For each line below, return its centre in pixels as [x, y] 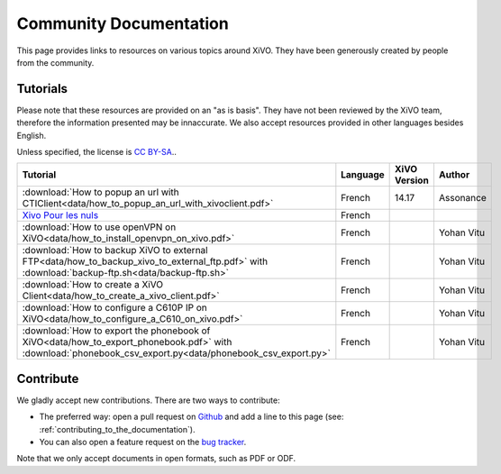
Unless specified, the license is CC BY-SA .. [97, 152]
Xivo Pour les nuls [60, 215]
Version [412, 180]
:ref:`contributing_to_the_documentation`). [117, 429]
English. [32, 135]
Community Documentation [123, 23]
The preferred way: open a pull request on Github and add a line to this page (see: [191, 417]
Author [454, 175]
